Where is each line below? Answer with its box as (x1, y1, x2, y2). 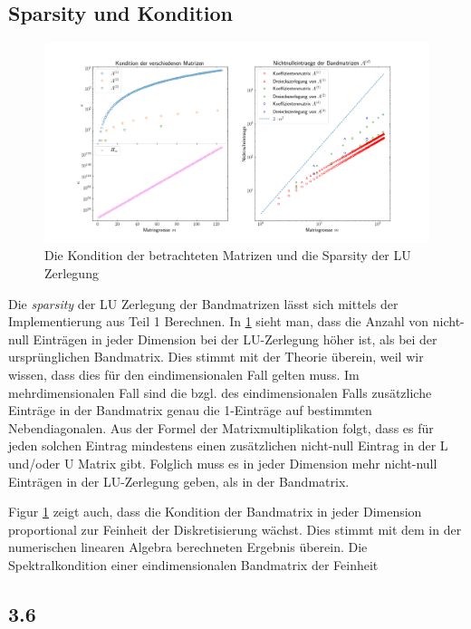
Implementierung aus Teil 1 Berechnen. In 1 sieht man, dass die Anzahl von (8, 312, 429, 331)
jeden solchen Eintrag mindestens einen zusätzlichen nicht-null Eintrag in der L (8, 436, 448, 455)
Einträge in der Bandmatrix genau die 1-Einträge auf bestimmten (8, 401, 372, 420)
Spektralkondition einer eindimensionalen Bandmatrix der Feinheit (8, 555, 379, 574)
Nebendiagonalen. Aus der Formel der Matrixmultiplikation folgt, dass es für (8, 418, 434, 437)
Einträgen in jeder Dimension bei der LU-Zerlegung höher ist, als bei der (33, 329, 437, 348)
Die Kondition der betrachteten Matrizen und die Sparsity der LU (44, 246, 411, 265)
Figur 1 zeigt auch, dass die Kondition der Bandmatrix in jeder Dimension (8, 502, 422, 521)
